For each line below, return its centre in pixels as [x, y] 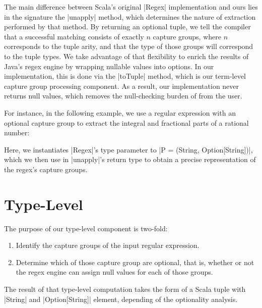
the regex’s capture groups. [46, 169]
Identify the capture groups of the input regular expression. [108, 245]
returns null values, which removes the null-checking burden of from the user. [123, 96]
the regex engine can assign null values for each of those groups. [114, 272]
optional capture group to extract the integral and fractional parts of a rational [126, 122]
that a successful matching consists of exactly [74, 36]
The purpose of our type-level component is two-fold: [86, 228]
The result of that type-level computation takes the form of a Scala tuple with [125, 289]
